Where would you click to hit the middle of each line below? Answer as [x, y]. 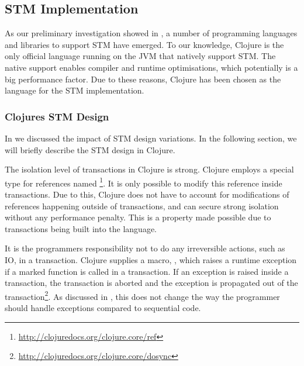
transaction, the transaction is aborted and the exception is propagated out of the [151, 283]
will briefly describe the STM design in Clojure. [90, 149]
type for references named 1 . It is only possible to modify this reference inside [144, 182]
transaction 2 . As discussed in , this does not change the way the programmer [142, 295]
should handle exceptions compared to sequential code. [103, 308]
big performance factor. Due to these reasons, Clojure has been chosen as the [143, 79]
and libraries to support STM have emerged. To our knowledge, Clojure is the [144, 44]
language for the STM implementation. [75, 90]
